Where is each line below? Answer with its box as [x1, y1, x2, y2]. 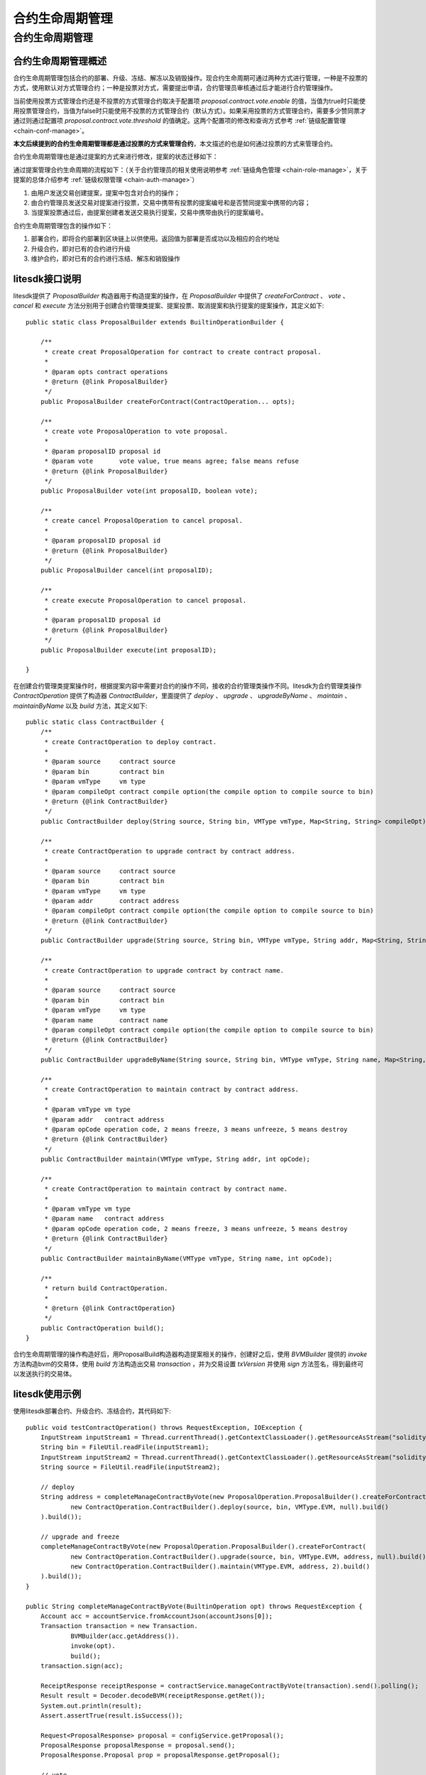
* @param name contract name [44, 1016, 168, 1024]
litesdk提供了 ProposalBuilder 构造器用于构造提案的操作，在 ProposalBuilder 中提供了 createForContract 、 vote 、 [13, 291, 349, 300]
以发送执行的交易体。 [13, 1370, 76, 1378]
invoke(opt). [70, 1642, 116, 1650]
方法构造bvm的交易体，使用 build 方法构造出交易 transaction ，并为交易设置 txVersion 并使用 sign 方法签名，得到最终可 [13, 1360, 364, 1368]
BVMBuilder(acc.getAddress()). [70, 1632, 180, 1640]
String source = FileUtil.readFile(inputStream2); [40, 1463, 221, 1471]
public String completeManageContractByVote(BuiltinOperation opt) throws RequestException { [26, 1602, 363, 1610]
